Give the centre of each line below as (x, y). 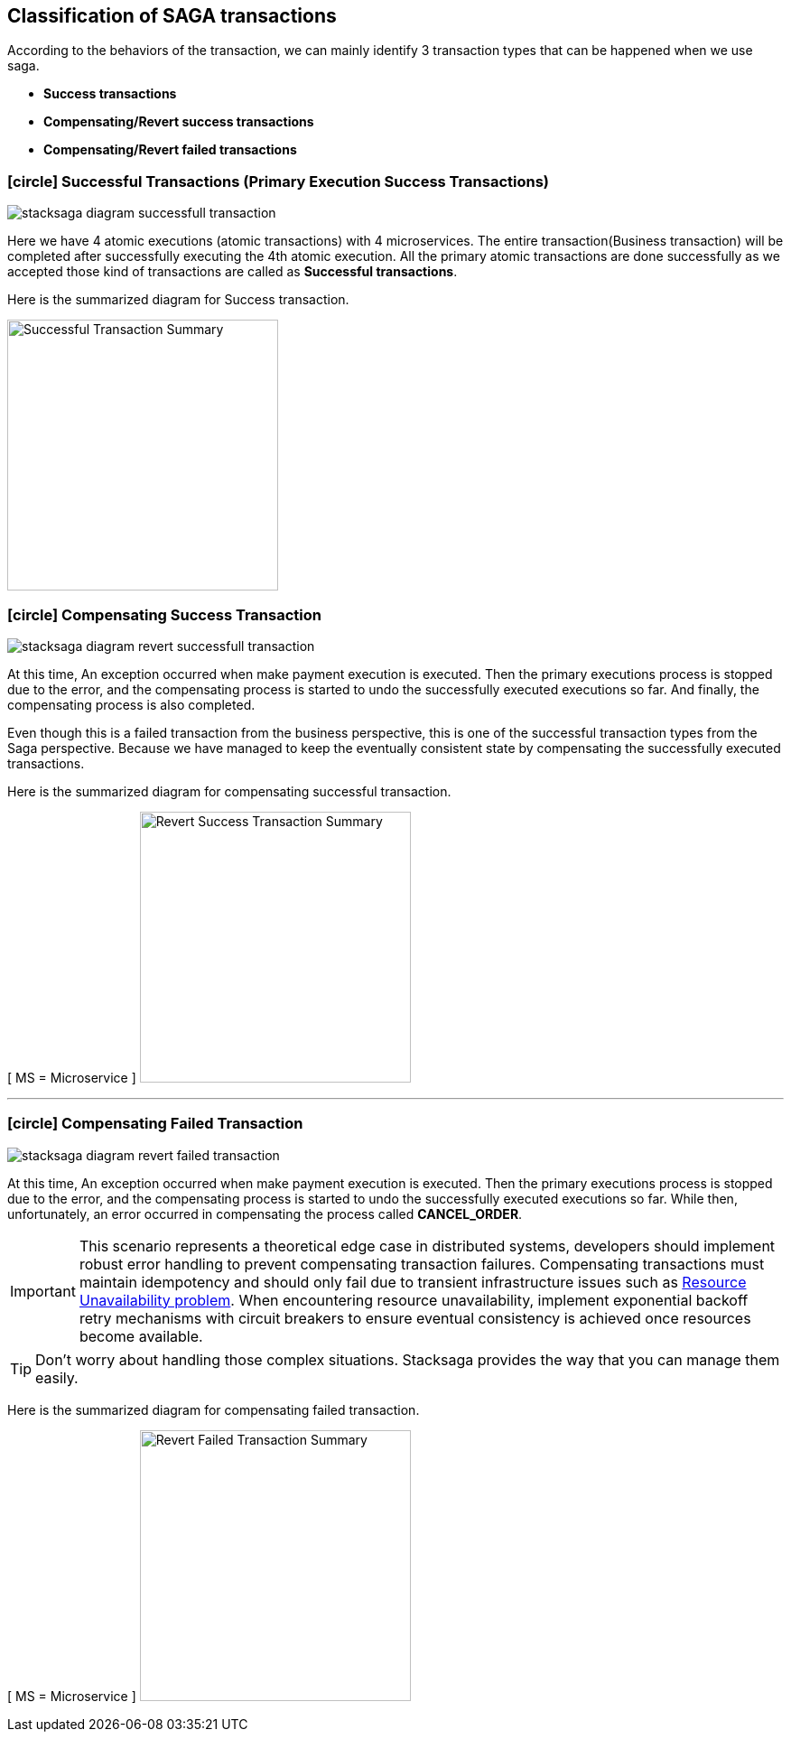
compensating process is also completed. (131, 704)
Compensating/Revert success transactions (179, 122)
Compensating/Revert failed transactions (170, 150)
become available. (141, 1336)
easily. (57, 1377)
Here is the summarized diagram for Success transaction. (178, 300)
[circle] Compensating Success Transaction (164, 614)
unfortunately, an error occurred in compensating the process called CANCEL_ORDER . (265, 1214)
